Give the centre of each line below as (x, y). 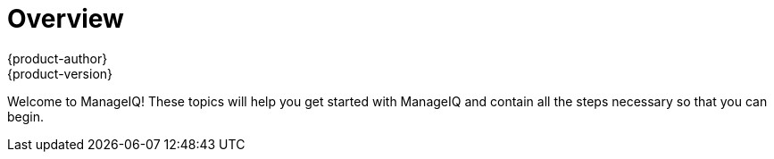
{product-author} (58, 58)
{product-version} (60, 73)
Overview (66, 19)
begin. (26, 116)
